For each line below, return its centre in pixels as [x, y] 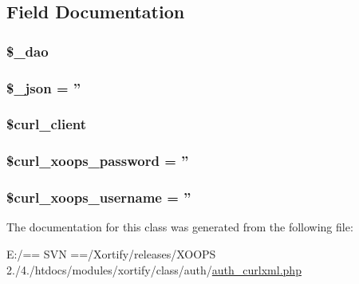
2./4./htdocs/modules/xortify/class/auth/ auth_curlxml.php [154, 269]
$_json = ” [44, 87]
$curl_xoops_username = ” [99, 197]
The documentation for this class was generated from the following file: [180, 227]
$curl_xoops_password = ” [98, 161]
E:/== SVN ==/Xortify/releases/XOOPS [111, 253]
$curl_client [47, 124]
